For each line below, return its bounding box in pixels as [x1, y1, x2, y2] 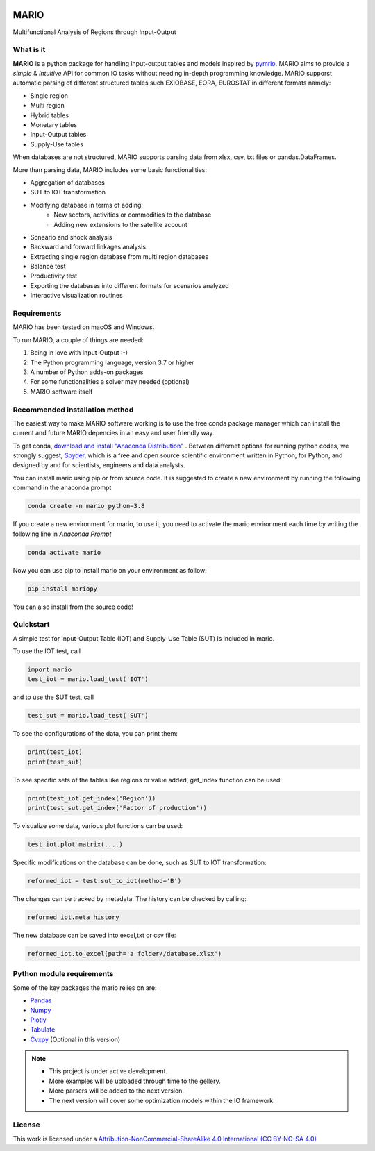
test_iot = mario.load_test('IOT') [27, 675, 149, 683]
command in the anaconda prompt [12, 483, 112, 492]
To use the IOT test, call [12, 647, 81, 655]
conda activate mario [27, 548, 101, 556]
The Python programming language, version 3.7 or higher [30, 358, 194, 367]
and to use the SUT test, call [12, 693, 94, 701]
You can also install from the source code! [12, 603, 133, 611]
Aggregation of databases [30, 178, 106, 187]
